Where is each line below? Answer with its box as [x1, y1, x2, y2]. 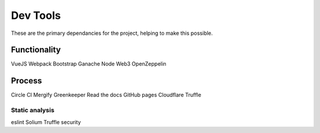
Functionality [11, 45, 61, 55]
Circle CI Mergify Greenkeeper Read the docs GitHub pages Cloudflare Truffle [11, 92, 201, 99]
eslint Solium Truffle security [11, 118, 81, 125]
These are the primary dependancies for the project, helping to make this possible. [11, 30, 213, 37]
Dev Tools [11, 9, 61, 22]
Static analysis [11, 106, 55, 115]
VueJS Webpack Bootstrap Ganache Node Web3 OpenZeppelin [11, 60, 167, 67]
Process [11, 76, 42, 86]
